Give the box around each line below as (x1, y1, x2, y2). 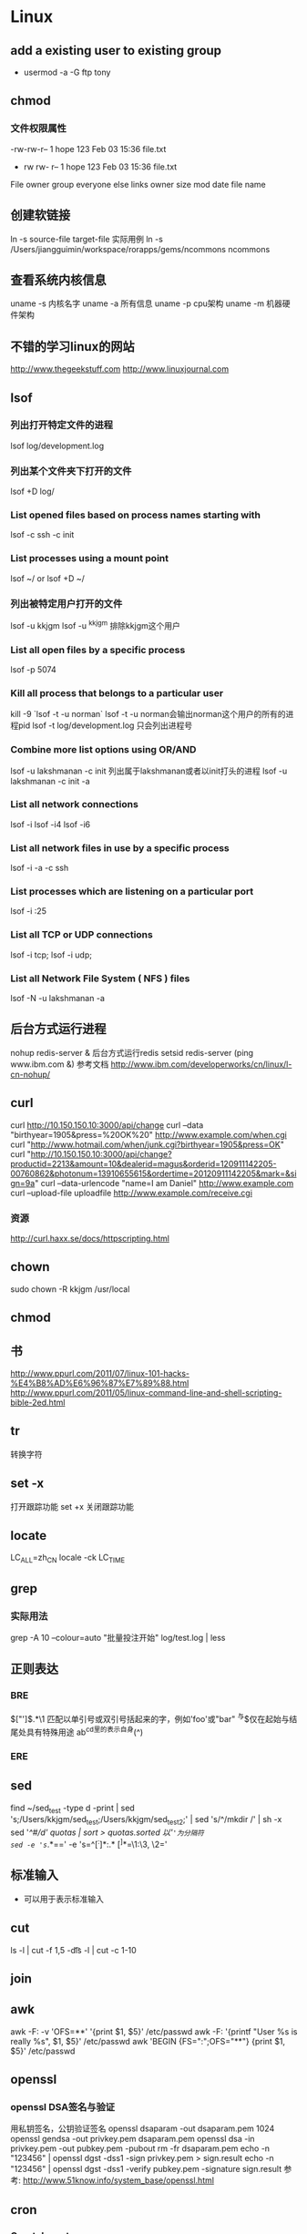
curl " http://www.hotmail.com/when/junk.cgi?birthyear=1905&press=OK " (10, 1139, 285, 1150)
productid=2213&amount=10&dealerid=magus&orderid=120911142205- (10, 1158, 277, 1169)
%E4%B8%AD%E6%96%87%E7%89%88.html (10, 1378, 189, 1389)
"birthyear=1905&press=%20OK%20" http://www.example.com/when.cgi (10, 1129, 288, 1140)
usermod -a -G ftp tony (23, 67, 111, 77)
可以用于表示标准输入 (23, 1893, 104, 1904)
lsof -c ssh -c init (10, 529, 75, 540)
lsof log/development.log (10, 440, 104, 451)
